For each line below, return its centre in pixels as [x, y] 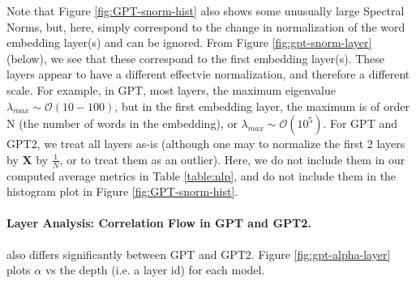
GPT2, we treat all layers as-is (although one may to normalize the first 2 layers [206, 144]
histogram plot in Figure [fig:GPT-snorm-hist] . [122, 191]
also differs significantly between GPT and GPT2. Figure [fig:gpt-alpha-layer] [199, 254]
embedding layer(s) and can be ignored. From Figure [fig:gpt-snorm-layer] [189, 42]
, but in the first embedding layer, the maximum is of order [262, 106]
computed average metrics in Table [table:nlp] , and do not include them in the [202, 175]
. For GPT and [360, 123]
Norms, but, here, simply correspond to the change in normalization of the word [206, 26]
